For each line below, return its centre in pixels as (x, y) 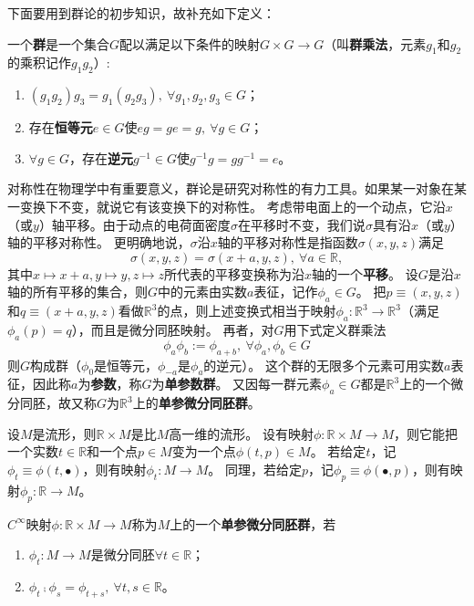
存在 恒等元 (61, 127)
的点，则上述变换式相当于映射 (247, 311)
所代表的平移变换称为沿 (235, 273)
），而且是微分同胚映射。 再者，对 (173, 329)
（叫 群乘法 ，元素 (375, 43)
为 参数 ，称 (110, 384)
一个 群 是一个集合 (58, 43)
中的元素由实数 (203, 292)
